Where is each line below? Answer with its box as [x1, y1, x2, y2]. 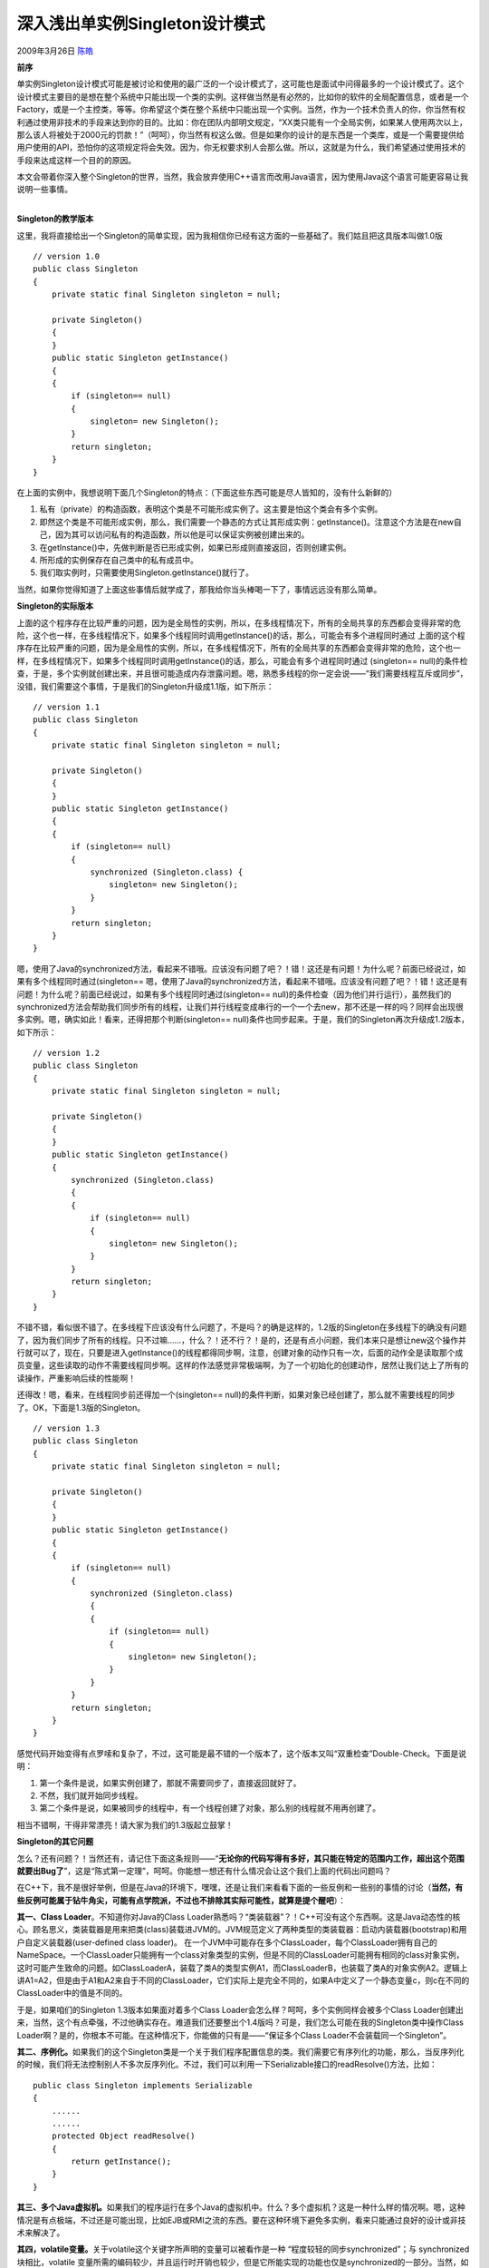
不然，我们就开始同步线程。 [39, 1790, 143, 1801]
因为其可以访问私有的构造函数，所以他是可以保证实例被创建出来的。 [54, 529, 310, 540]
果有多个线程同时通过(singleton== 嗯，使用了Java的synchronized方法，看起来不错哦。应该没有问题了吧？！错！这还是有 [16, 976, 468, 987]
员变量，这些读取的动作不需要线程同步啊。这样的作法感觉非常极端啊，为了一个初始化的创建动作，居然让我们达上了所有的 [16, 1360, 469, 1371]
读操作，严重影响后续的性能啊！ [16, 1373, 136, 1383]
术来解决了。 [16, 2227, 65, 2238]
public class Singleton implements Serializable [33, 2080, 253, 2090]
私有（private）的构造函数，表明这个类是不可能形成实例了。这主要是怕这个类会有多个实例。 [39, 503, 383, 514]
